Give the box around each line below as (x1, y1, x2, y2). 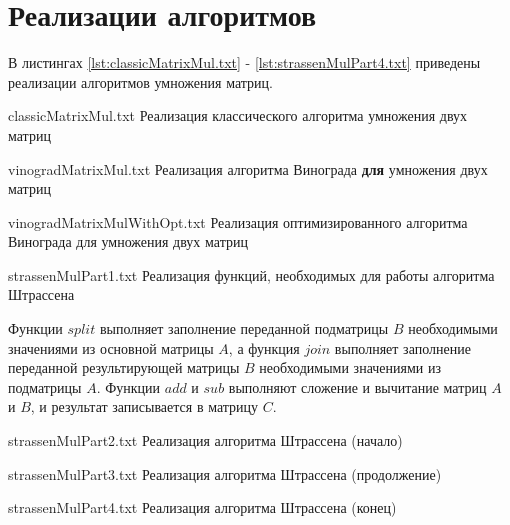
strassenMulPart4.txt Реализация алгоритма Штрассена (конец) (8, 497, 397, 518)
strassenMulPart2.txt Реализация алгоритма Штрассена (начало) (8, 430, 403, 451)
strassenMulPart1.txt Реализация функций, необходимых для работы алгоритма (8, 264, 495, 285)
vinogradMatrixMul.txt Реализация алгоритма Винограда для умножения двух (8, 158, 488, 179)
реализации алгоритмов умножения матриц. (8, 71, 273, 92)
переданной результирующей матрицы (8, 357, 240, 378)
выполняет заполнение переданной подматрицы (99, 318, 389, 339)
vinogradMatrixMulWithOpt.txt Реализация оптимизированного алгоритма (8, 211, 468, 232)
